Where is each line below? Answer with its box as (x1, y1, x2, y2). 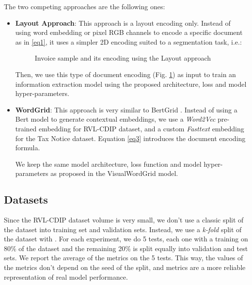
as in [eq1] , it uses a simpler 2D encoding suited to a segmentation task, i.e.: (15, 36, 242, 47)
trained (15, 123, 37, 133)
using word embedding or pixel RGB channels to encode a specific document (15, 27, 243, 37)
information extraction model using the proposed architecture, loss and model (15, 79, 247, 89)
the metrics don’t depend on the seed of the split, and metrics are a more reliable (4, 262, 246, 272)
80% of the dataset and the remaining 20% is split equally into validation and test (4, 243, 248, 253)
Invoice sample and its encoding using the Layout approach (34, 53, 211, 63)
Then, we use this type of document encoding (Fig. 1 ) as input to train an (15, 69, 236, 79)
